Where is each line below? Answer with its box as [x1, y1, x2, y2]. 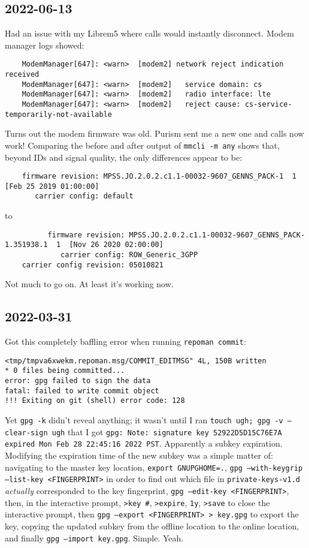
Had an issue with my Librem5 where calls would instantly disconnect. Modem [5, 27, 294, 40]
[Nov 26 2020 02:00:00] [69, 240, 163, 249]
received [5, 70, 40, 79]
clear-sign [5, 428, 48, 437]
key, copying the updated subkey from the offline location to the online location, [5, 519, 299, 532]
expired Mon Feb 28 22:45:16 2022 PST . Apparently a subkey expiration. [5, 437, 283, 450]
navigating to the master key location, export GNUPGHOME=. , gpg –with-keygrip [5, 460, 303, 473]
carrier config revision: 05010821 [22, 260, 163, 269]
